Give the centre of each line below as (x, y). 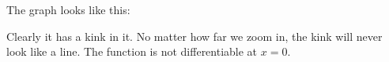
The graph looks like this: (68, 9)
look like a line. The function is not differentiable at (132, 51)
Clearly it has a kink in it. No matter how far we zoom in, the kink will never (194, 36)
